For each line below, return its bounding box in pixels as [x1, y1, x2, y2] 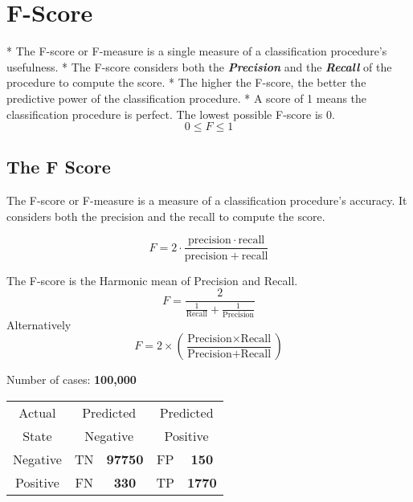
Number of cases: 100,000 [6, 371, 137, 388]
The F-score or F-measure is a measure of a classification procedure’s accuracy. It [6, 192, 407, 209]
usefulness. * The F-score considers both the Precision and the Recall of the [6, 58, 392, 75]
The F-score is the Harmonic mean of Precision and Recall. [6, 271, 298, 288]
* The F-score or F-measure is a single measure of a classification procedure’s [6, 43, 387, 59]
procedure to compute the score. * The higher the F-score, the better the [6, 74, 366, 91]
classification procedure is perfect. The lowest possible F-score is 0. [6, 105, 335, 122]
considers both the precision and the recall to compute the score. [6, 207, 325, 224]
